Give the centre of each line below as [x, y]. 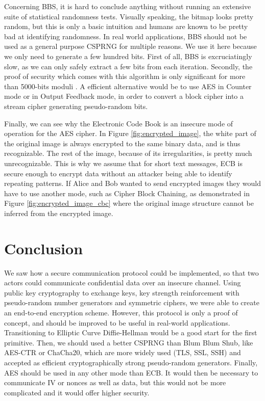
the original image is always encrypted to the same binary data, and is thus [122, 143]
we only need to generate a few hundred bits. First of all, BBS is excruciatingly [128, 56]
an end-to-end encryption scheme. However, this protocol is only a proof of [121, 312]
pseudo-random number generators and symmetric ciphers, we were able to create [132, 302]
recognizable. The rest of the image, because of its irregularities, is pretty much [128, 153]
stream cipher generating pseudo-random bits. [76, 106]
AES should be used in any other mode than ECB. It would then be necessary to [131, 372]
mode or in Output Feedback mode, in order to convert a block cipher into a [124, 96]
